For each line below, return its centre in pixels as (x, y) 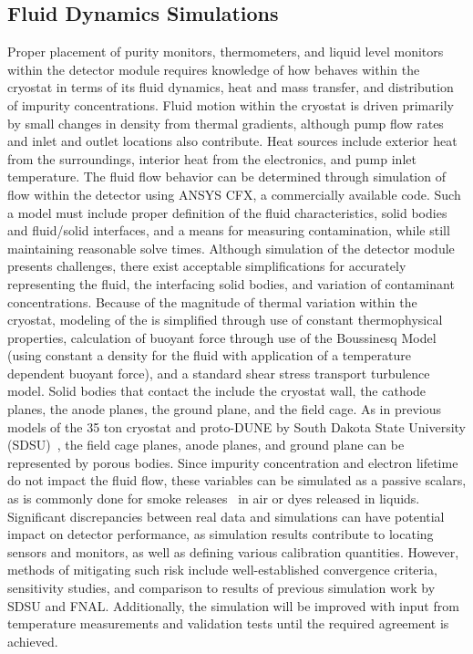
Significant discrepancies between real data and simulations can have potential (226, 516)
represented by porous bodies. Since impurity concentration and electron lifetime (233, 462)
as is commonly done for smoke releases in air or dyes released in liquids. (214, 498)
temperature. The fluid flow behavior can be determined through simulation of (226, 176)
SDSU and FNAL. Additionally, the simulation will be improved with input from (233, 605)
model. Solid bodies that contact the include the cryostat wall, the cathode (217, 391)
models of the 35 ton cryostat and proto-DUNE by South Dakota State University (237, 426)
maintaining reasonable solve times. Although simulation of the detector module (231, 248)
